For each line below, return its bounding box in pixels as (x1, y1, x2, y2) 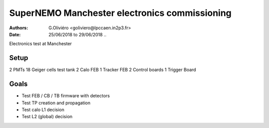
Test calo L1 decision (21, 107, 65, 113)
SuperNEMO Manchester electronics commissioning (9, 7, 232, 18)
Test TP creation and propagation (21, 100, 91, 106)
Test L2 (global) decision (21, 114, 73, 120)
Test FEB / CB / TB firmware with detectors (21, 93, 110, 99)
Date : (9, 31, 21, 37)
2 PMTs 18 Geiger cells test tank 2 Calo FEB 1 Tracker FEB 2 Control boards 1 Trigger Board (9, 67, 196, 73)
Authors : (9, 25, 28, 31)
